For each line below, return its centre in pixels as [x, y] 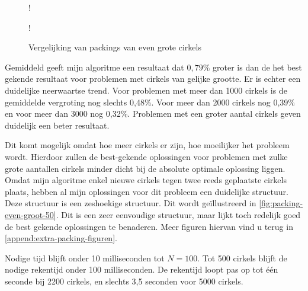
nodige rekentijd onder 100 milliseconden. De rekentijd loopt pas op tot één [142, 269]
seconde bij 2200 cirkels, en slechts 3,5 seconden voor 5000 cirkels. [124, 281]
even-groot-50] [31, 214]
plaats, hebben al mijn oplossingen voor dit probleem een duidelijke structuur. [147, 191]
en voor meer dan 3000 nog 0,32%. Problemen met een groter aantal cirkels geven [153, 113]
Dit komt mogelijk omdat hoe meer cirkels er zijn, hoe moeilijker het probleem [147, 145]
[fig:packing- [281, 203]
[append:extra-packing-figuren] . [61, 238]
